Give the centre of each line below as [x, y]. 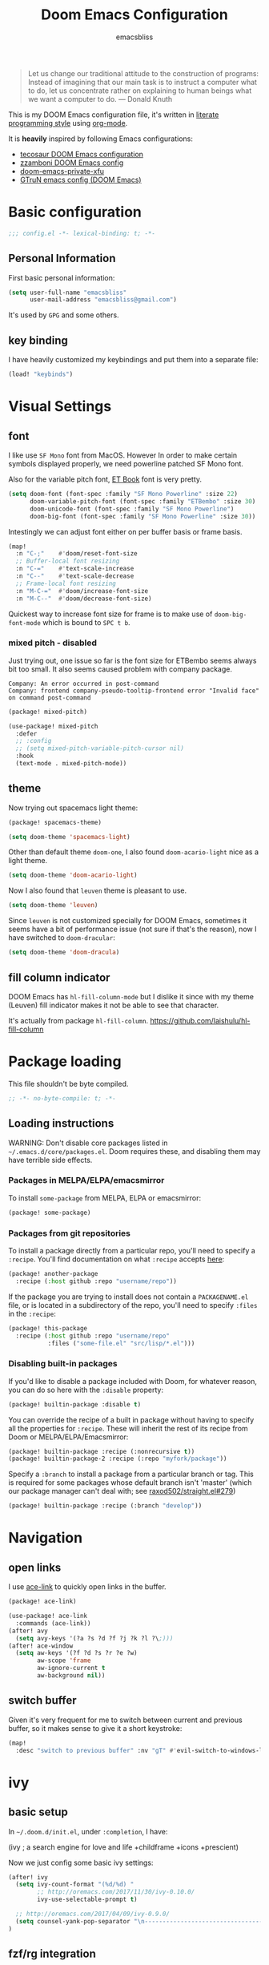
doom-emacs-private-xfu [62, 171]
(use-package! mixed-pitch [53, 726]
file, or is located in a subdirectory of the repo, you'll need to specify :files [133, 1305]
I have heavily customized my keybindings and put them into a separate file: [133, 360]
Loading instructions [61, 1124]
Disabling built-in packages [63, 1364]
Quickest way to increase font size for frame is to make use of [110, 614]
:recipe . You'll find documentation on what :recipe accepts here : [116, 1259]
